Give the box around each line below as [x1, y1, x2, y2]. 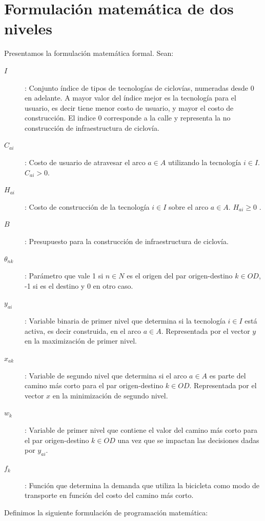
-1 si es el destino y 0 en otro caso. [25, 280, 133, 291]
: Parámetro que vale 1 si [25, 270, 104, 281]
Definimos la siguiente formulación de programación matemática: [4, 507, 208, 517]
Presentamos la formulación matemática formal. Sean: [4, 48, 174, 58]
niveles [4, 18, 53, 39]
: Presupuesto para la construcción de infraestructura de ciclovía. [25, 236, 229, 247]
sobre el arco [169, 201, 209, 212]
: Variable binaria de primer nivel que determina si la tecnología [25, 315, 226, 326]
